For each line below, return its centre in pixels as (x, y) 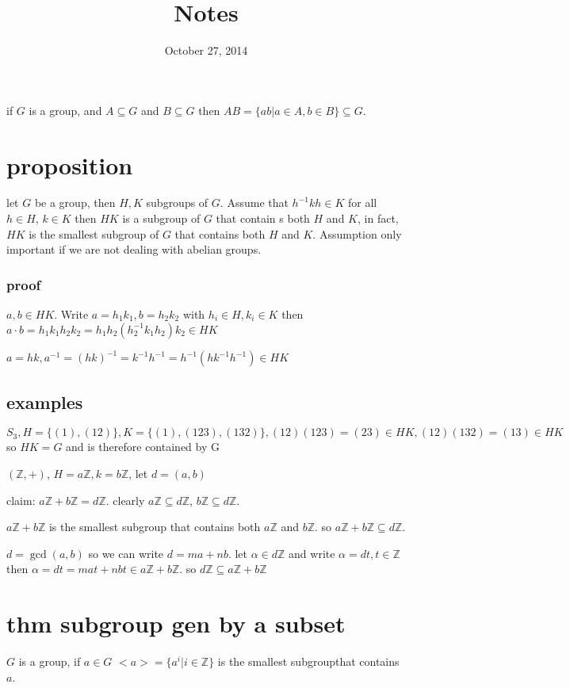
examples (45, 401)
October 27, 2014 (206, 50)
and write (312, 553)
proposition (70, 164)
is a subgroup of (161, 218)
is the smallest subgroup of (94, 233)
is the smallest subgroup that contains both (155, 527)
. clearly (125, 500)
